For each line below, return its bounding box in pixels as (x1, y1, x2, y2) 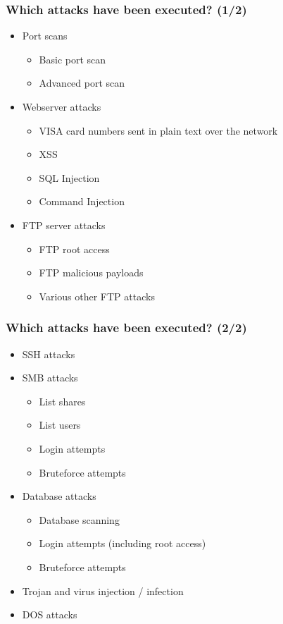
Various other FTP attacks (39, 288, 155, 303)
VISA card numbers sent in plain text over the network (39, 123, 278, 137)
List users (39, 417, 81, 432)
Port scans (22, 28, 68, 43)
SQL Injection (39, 170, 100, 185)
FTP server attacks (22, 217, 106, 232)
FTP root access (39, 241, 110, 256)
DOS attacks (22, 607, 77, 622)
